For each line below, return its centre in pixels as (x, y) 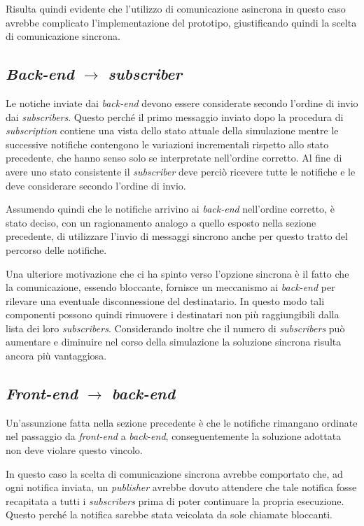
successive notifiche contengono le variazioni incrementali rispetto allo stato (167, 144)
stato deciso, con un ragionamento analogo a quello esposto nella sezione (161, 222)
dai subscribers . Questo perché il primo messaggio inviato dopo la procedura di (175, 116)
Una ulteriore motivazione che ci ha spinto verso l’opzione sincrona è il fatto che (177, 273)
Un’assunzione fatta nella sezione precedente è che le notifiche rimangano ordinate (182, 422)
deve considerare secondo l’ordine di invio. (96, 185)
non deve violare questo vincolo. (74, 450)
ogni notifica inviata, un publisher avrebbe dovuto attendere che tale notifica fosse (181, 487)
